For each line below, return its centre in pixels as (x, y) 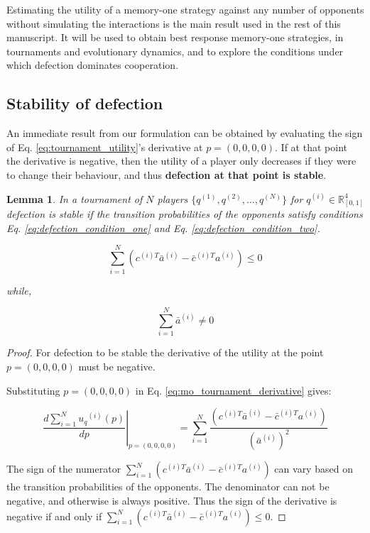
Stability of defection (85, 103)
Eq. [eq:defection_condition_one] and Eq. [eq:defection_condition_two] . (163, 227)
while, (19, 290)
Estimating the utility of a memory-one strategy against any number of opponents (185, 9)
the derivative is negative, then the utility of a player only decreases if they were (181, 161)
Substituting (33, 390)
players (173, 198)
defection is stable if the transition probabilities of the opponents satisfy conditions (185, 214)
